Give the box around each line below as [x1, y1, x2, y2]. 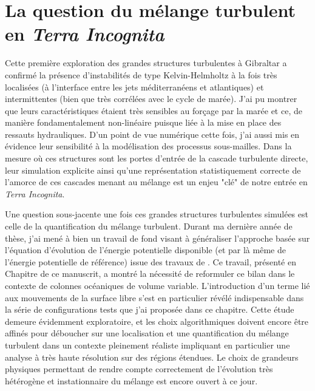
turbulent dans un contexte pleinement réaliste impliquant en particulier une [5, 338, 290, 351]
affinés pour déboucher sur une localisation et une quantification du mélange [5, 327, 289, 339]
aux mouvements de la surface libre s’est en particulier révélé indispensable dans [5, 291, 304, 304]
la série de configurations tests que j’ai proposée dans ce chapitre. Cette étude [5, 303, 294, 316]
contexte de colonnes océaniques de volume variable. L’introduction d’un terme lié [5, 279, 310, 291]
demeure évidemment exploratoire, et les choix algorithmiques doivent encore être [5, 314, 309, 327]
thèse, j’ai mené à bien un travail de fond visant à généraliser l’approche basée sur [5, 231, 310, 244]
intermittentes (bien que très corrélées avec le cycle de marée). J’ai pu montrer [5, 92, 297, 105]
